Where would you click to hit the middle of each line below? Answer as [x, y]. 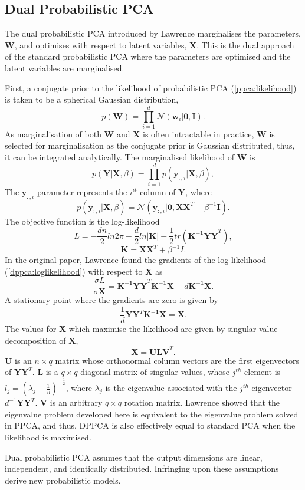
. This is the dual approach [245, 45]
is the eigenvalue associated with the [171, 388]
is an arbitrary [76, 402]
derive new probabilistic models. [63, 480]
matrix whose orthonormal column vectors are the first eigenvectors [177, 360]
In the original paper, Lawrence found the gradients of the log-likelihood [136, 260]
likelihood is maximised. [48, 437]
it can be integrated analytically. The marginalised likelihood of [120, 157]
